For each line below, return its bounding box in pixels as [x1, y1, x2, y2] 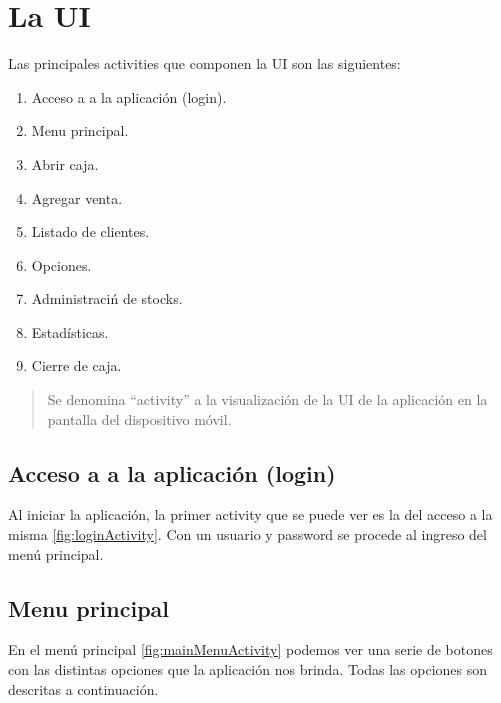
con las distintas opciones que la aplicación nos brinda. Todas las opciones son [8, 659, 488, 680]
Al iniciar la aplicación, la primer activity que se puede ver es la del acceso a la [8, 504, 493, 525]
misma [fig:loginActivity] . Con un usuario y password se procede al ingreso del [8, 524, 487, 545]
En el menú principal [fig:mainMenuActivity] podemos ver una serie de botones [8, 639, 493, 660]
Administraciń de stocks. [31, 288, 183, 309]
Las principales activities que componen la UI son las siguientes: [8, 53, 401, 74]
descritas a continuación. [8, 678, 159, 699]
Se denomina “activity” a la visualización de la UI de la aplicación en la [47, 389, 488, 410]
